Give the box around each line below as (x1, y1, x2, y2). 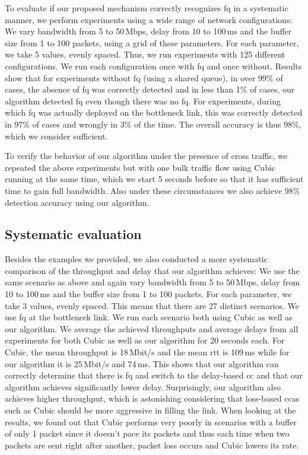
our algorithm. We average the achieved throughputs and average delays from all (5, 322, 299, 335)
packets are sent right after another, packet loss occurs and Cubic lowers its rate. (5, 438, 299, 451)
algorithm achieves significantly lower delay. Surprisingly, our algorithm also (5, 380, 281, 393)
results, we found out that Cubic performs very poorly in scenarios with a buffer (5, 415, 297, 428)
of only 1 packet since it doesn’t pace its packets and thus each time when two (5, 427, 290, 440)
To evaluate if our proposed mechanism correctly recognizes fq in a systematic (5, 2, 288, 14)
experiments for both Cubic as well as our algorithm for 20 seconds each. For (5, 334, 285, 346)
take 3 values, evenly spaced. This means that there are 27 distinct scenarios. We (5, 299, 300, 311)
